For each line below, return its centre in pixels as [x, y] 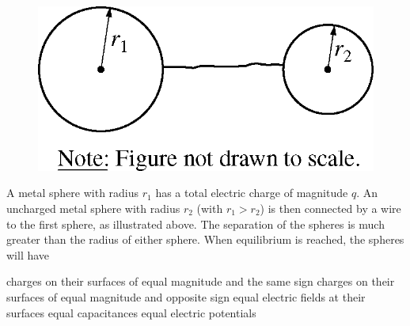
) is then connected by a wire [330, 208]
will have [28, 254]
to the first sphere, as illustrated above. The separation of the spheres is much [196, 224]
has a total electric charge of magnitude [252, 193]
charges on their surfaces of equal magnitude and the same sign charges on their [201, 281]
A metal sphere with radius [73, 193]
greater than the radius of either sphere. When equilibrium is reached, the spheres [205, 239]
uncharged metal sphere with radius [93, 208]
